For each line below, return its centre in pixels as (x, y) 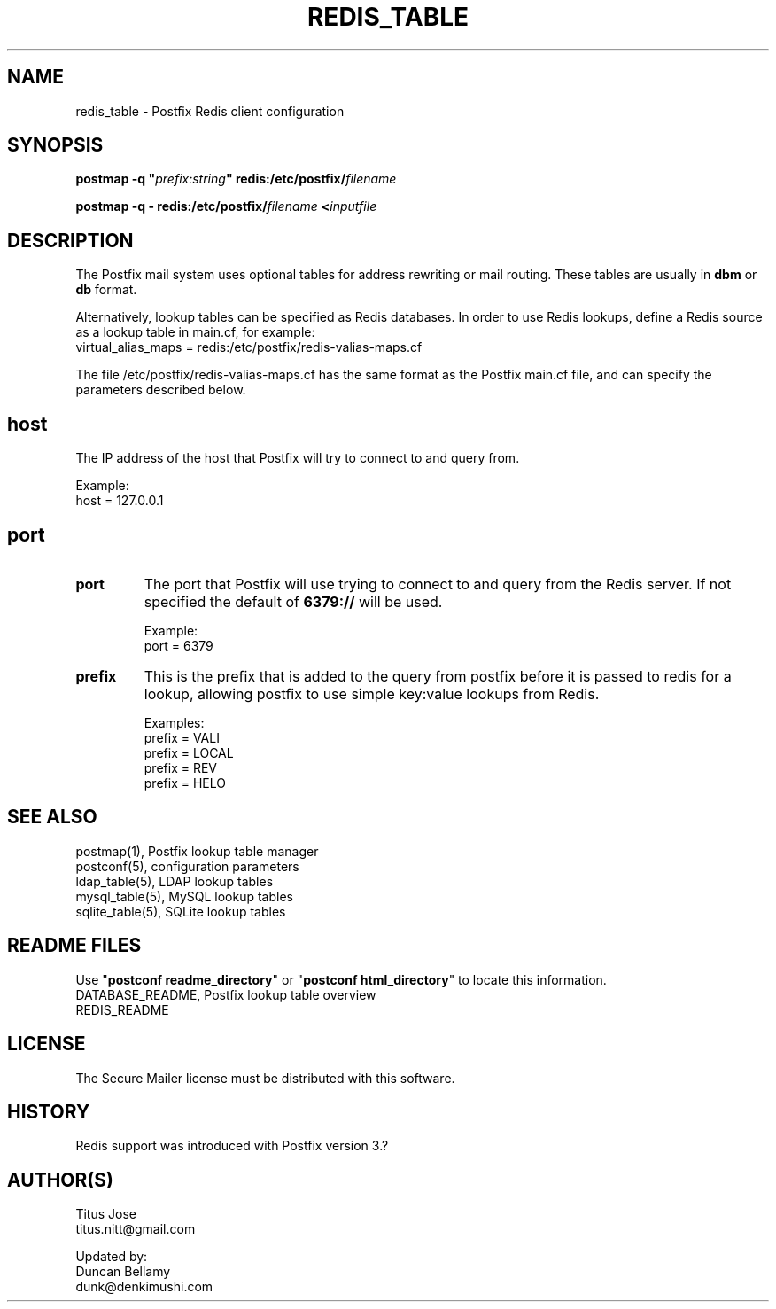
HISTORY (49, 1111)
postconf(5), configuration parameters (187, 866)
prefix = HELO (185, 783)
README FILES (74, 946)
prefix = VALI (182, 737)
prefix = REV (181, 767)
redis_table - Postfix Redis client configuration (210, 111)
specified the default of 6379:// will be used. (293, 601)
